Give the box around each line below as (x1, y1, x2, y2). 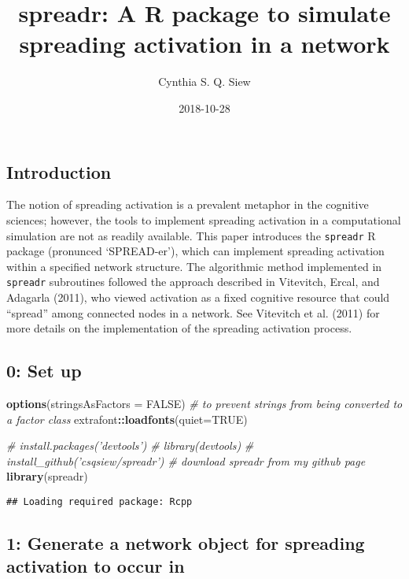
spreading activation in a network (19, 28, 390, 60)
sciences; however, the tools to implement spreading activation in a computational (6, 211, 401, 228)
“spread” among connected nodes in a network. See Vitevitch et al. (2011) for (6, 304, 380, 321)
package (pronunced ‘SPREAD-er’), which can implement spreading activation (6, 243, 385, 259)
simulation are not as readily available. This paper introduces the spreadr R (6, 227, 376, 243)
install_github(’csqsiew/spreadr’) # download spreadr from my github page (6, 452, 366, 469)
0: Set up (6, 358, 82, 383)
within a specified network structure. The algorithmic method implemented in (6, 258, 382, 274)
